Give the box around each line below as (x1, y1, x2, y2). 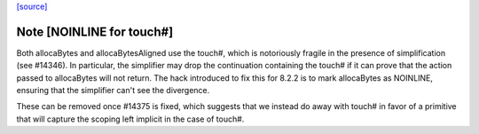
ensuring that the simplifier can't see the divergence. (16, 85, 210, 96)
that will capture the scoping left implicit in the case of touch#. (16, 114, 245, 124)
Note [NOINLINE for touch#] (16, 24, 174, 39)
